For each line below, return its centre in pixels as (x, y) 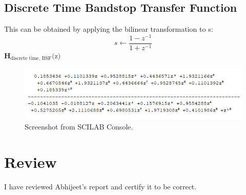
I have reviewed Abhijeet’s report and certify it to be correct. (100, 186)
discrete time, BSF (31, 59)
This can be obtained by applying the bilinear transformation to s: (109, 29)
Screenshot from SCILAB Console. (79, 126)
